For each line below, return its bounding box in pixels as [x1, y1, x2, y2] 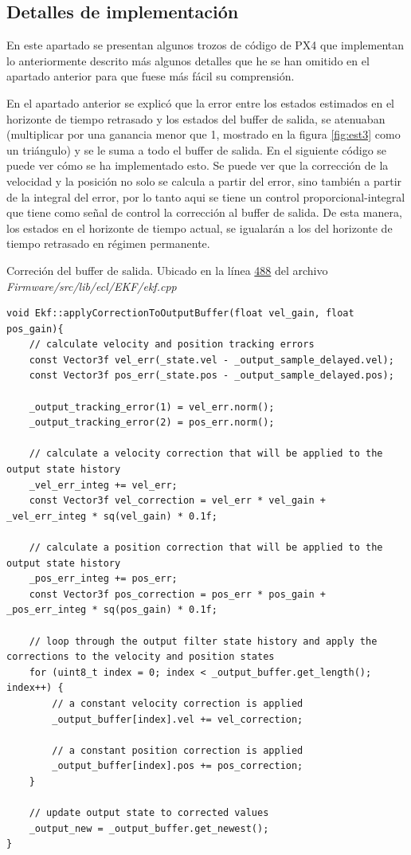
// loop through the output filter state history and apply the [29, 635, 378, 647]
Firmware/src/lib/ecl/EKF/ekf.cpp [6, 277, 177, 294]
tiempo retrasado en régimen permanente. [6, 235, 210, 252]
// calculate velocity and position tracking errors [29, 339, 315, 351]
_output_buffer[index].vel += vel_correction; [52, 713, 303, 725]
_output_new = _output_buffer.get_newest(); [29, 822, 269, 834]
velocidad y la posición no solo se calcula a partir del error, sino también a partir [6, 172, 402, 189]
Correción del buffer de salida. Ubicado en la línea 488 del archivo [6, 261, 328, 278]
